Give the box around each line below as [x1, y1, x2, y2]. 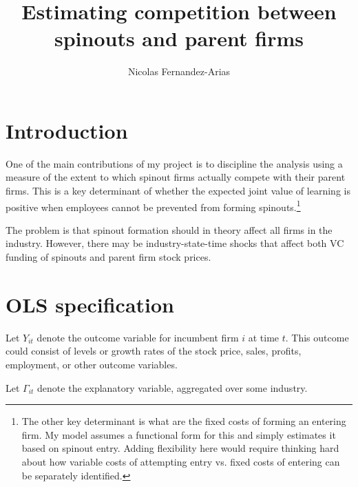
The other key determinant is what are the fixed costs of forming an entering [21, 414, 346, 428]
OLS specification [6, 290, 174, 318]
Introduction [6, 116, 128, 144]
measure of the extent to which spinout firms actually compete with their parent [6, 170, 346, 184]
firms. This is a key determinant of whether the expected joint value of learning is [6, 183, 350, 198]
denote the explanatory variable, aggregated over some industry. [37, 380, 308, 395]
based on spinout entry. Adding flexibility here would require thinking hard [21, 441, 339, 455]
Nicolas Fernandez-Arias [127, 64, 231, 79]
